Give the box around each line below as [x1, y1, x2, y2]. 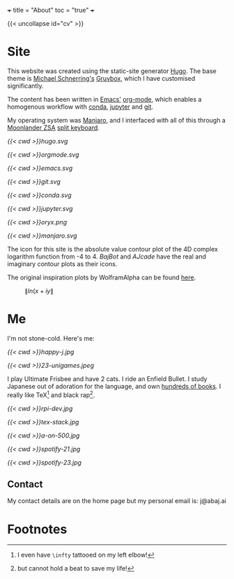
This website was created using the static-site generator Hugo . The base [7, 66, 217, 75]
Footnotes [7, 521, 68, 537]
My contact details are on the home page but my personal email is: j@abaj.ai [7, 497, 226, 505]
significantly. [7, 82, 44, 90]
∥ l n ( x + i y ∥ [24, 286, 54, 295]
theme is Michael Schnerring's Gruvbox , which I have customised [7, 74, 196, 82]
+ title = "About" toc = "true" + [7, 6, 95, 14]
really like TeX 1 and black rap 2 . [7, 389, 95, 399]
